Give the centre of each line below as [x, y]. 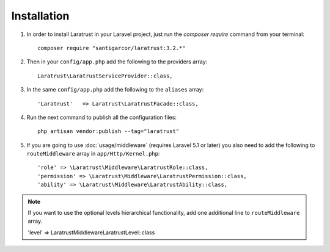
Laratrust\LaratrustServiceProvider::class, [105, 76]
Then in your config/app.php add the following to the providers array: [117, 62]
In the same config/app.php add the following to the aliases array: [115, 90]
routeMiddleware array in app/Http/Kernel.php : [93, 154]
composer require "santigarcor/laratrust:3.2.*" [112, 48]
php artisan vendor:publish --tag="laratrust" [108, 131]
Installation [40, 16]
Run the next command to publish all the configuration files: [102, 117]
